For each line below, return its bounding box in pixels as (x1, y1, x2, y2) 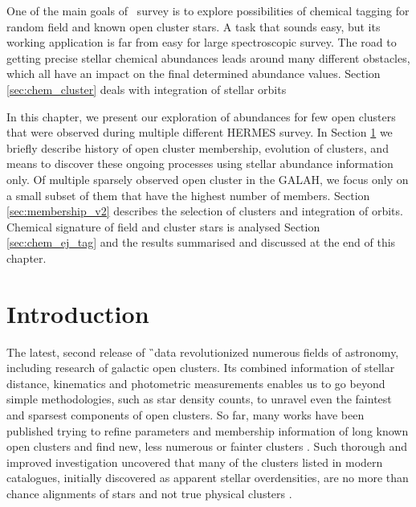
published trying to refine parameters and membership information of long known (6, 422, 409, 439)
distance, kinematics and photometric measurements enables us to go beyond (6, 374, 385, 391)
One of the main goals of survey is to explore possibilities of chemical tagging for (6, 2, 410, 18)
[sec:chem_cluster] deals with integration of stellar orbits (6, 80, 287, 97)
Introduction (6, 296, 149, 329)
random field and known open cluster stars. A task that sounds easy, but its (6, 18, 381, 35)
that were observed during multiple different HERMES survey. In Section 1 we (6, 124, 393, 141)
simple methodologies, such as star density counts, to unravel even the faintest (6, 390, 392, 407)
